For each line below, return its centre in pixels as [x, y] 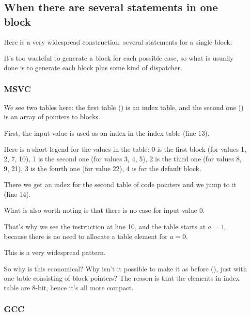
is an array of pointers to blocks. [52, 117]
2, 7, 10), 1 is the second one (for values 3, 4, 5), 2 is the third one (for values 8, [123, 158]
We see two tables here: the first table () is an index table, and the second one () [124, 107]
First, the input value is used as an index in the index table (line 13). [107, 133]
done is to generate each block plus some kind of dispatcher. [93, 67]
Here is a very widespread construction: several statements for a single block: [118, 41]
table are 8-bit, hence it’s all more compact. [69, 287]
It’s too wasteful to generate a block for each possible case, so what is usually [119, 58]
